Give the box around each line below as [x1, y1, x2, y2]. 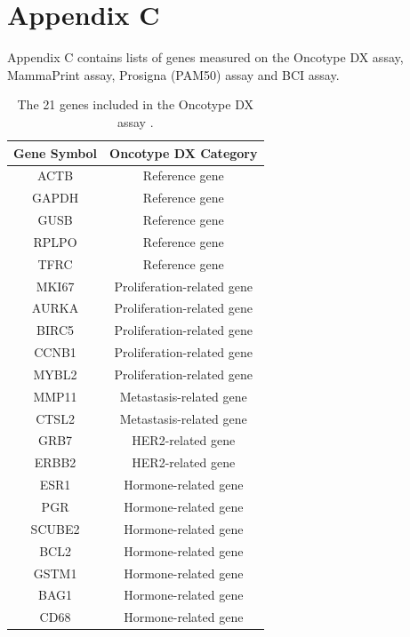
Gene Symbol [13, 143, 98, 162]
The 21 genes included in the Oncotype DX [17, 95, 253, 114]
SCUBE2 [30, 519, 80, 537]
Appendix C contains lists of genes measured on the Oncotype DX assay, [7, 48, 404, 67]
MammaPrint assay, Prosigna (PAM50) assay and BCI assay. [7, 65, 340, 84]
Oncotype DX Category [109, 143, 258, 162]
